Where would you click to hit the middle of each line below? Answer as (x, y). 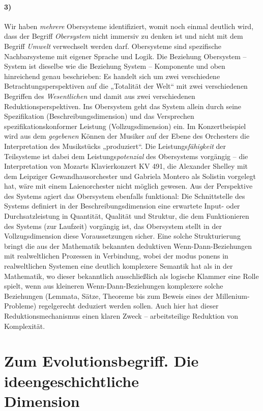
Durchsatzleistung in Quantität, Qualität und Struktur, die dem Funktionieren (127, 216)
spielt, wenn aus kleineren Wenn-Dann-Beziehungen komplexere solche (114, 286)
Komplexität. (25, 326)
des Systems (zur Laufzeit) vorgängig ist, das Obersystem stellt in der (113, 226)
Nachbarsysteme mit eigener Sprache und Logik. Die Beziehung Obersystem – (125, 56)
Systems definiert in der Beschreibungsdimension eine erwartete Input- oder (122, 206)
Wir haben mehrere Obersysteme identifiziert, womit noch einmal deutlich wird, (129, 26)
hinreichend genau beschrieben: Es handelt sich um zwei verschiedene (112, 76)
